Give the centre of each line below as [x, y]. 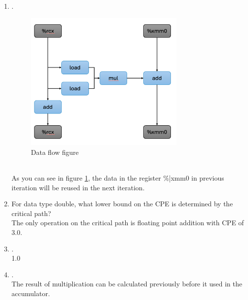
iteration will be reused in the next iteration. [78, 187]
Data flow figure [55, 152]
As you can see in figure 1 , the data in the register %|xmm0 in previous [118, 177]
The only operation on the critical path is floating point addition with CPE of [128, 223]
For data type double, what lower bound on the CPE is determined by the [122, 204]
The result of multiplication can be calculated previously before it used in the [127, 284]
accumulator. [31, 293]
